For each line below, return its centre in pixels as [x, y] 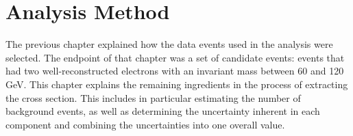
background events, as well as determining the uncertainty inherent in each [163, 111]
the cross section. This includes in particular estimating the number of [153, 97]
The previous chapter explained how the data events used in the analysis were [169, 44]
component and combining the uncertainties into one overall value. [145, 124]
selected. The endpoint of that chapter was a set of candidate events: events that [175, 57]
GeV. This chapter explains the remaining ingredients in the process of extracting [177, 84]
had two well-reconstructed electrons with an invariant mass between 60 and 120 [175, 71]
